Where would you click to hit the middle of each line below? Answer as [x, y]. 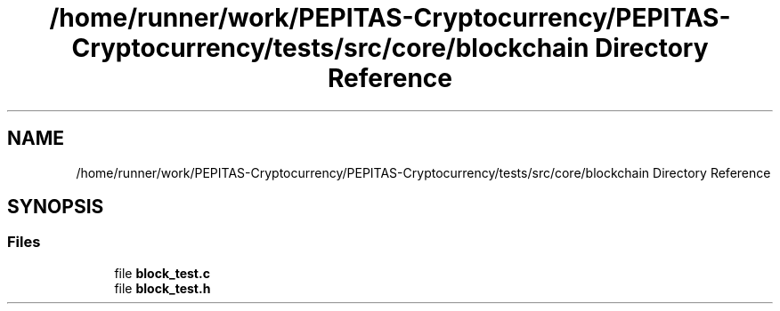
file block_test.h [162, 288]
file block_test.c [162, 273]
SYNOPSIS [56, 207]
